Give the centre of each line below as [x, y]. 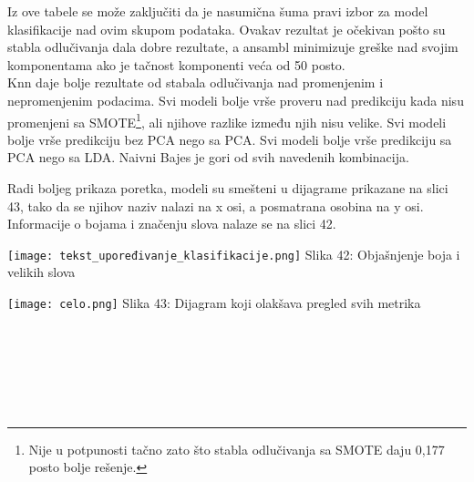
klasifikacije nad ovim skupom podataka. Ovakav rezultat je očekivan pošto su [227, 29]
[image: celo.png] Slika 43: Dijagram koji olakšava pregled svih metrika [214, 303]
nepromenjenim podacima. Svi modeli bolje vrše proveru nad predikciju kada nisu [236, 100]
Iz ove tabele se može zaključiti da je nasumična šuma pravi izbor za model [218, 11]
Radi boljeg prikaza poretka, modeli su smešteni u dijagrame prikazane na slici [228, 188]
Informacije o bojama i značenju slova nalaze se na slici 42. [172, 224]
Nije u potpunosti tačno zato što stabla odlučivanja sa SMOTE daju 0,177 [237, 449]
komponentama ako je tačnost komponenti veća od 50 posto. [176, 64]
